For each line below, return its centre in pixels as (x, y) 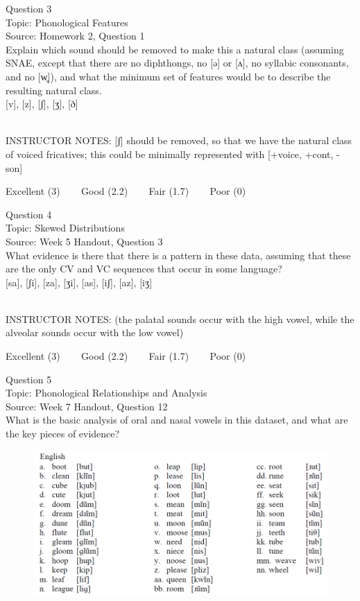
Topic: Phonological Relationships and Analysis (106, 393)
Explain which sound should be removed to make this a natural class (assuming (175, 49)
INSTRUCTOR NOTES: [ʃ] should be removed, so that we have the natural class (179, 140)
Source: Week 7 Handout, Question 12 (87, 406)
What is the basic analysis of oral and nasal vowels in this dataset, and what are (177, 420)
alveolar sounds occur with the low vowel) (95, 332)
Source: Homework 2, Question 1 (75, 36)
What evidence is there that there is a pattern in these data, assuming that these (178, 255)
